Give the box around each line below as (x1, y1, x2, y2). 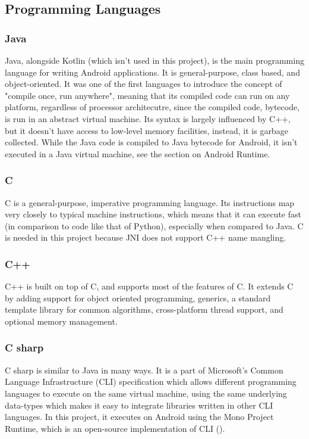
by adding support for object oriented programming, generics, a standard (5, 291, 271, 304)
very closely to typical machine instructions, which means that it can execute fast (5, 208, 301, 220)
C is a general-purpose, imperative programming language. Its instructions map (5, 196, 295, 208)
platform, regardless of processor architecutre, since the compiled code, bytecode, (5, 101, 300, 113)
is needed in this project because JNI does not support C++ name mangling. (5, 231, 286, 244)
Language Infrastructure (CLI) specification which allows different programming (5, 375, 297, 388)
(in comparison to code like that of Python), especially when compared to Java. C (5, 219, 304, 232)
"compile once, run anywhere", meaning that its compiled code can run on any (5, 89, 290, 101)
